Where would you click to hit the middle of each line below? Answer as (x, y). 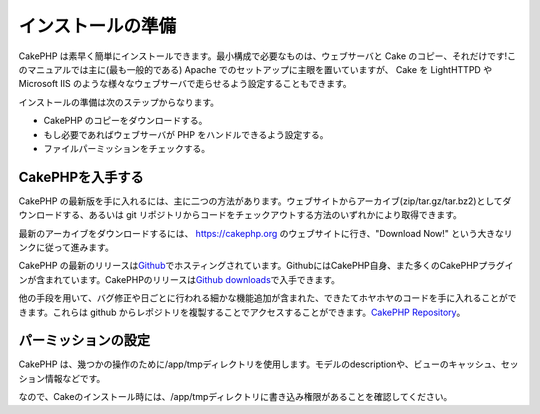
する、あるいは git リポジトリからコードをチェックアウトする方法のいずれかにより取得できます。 (261, 215)
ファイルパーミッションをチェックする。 (126, 148)
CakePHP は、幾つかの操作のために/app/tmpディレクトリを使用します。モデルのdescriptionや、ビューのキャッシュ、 (260, 364)
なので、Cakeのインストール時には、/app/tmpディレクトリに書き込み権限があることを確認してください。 (235, 397)
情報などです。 (75, 378)
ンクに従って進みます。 (66, 247)
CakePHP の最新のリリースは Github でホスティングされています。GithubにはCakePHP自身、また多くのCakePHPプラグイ (266, 266)
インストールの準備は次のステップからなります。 (119, 102)
